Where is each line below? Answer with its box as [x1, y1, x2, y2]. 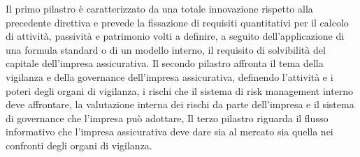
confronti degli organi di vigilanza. [6, 137, 152, 152]
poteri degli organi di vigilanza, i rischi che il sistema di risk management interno [6, 83, 354, 98]
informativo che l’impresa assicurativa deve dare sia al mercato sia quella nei [6, 124, 333, 139]
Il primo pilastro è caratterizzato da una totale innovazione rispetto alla [6, 1, 313, 15]
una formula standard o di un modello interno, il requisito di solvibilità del [6, 42, 326, 57]
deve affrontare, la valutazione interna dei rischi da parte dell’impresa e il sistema [6, 97, 354, 112]
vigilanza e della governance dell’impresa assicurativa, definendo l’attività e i [6, 69, 333, 84]
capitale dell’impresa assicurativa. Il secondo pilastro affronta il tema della [6, 56, 324, 70]
